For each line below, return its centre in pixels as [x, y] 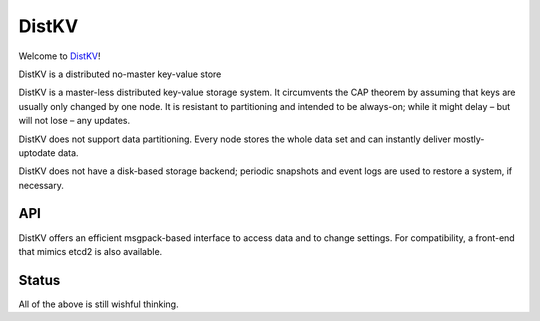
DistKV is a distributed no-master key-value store [120, 74]
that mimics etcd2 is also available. [90, 251]
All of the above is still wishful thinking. [98, 304]
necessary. [41, 185]
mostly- [469, 139]
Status [39, 280]
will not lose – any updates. [74, 121]
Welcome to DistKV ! [59, 56]
